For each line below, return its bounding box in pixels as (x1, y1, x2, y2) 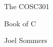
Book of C (4, 18, 36, 28)
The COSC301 (4, 1, 49, 11)
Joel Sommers (4, 35, 47, 45)
